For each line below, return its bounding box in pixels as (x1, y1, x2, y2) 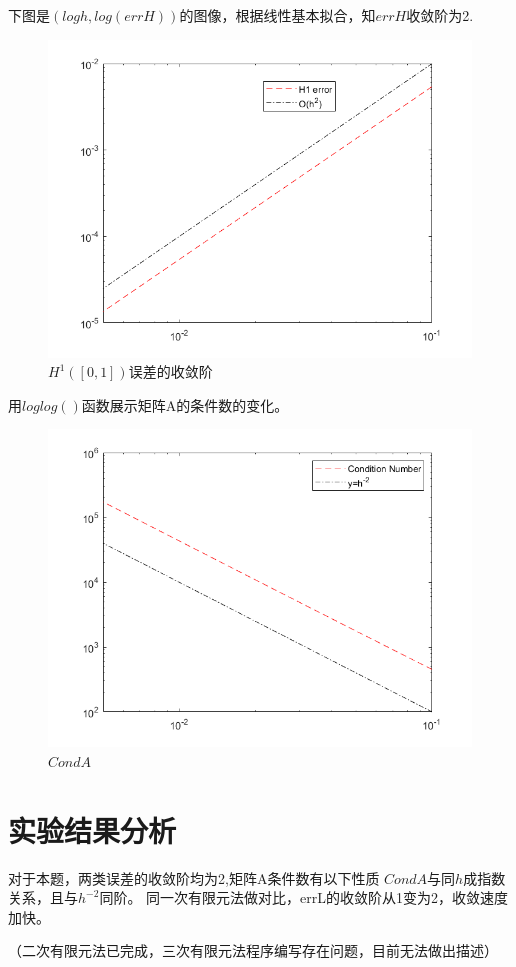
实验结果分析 (8, 809, 177, 850)
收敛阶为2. (406, 5, 474, 25)
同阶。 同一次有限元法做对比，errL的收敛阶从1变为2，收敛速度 (99, 887, 508, 908)
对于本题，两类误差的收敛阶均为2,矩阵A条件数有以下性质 (8, 867, 380, 888)
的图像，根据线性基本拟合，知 (179, 5, 376, 25)
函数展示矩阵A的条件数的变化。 (81, 394, 289, 415)
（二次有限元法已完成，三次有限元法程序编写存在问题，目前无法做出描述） (8, 940, 498, 961)
